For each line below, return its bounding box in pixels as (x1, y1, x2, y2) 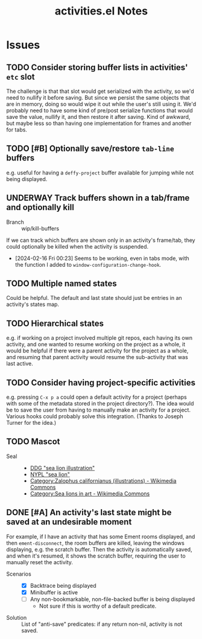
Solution (6, 614, 27, 621)
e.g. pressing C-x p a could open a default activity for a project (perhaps (6, 393, 187, 401)
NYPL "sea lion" (30, 471, 71, 478)
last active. (6, 360, 33, 367)
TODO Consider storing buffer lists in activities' (6, 62, 188, 72)
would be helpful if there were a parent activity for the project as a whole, (6, 347, 189, 354)
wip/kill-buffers (21, 224, 59, 232)
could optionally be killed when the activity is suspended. (6, 243, 149, 250)
